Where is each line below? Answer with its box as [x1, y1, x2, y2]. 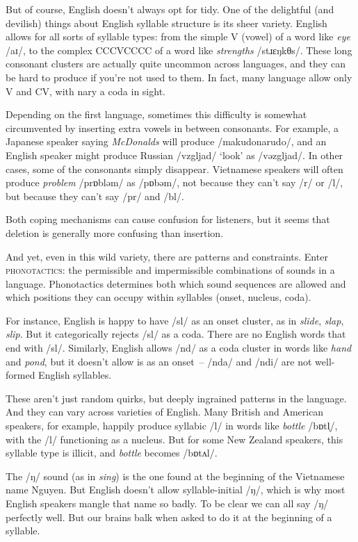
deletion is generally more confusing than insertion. [6, 225, 224, 240]
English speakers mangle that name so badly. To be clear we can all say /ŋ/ [6, 496, 329, 510]
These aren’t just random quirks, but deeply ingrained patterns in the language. [6, 391, 347, 405]
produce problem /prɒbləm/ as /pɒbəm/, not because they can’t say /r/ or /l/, [6, 175, 343, 190]
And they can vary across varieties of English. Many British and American [6, 404, 324, 419]
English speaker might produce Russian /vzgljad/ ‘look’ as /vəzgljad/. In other [6, 147, 343, 162]
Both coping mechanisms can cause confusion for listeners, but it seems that [6, 212, 330, 227]
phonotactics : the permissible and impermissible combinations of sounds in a [6, 263, 335, 277]
